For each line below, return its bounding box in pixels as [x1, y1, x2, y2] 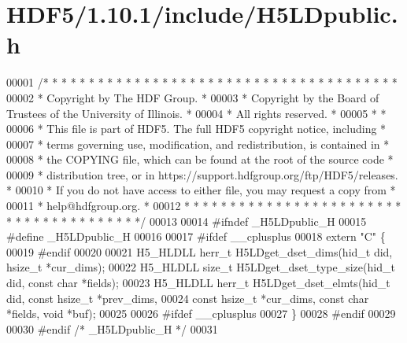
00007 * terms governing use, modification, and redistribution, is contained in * [6, 135, 390, 152]
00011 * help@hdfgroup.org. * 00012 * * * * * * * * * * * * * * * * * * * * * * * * [6, 197, 401, 214]
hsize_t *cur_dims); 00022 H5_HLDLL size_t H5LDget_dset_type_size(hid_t [6, 259, 395, 275]
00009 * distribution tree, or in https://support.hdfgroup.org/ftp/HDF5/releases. [6, 166, 398, 183]
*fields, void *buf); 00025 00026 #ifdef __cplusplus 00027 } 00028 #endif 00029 [6, 305, 396, 322]
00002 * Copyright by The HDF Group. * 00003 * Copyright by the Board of [6, 89, 379, 105]
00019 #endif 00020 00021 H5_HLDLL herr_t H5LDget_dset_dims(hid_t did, [6, 243, 393, 260]
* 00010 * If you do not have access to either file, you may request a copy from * [6, 182, 396, 198]
